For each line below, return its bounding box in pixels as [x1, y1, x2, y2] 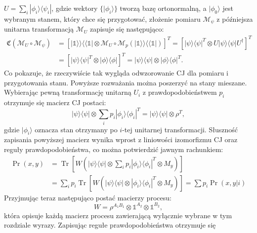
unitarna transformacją [4, 24, 74, 34]
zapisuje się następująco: [89, 24, 164, 34]
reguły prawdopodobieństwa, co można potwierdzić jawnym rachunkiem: [4, 144, 223, 154]
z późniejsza [216, 14, 253, 24]
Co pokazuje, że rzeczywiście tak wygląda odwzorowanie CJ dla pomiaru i [4, 68, 228, 78]
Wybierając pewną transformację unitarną [4, 87, 131, 97]
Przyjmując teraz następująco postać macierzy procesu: [4, 192, 171, 202]
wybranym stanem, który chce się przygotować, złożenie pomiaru [4, 14, 201, 24]
